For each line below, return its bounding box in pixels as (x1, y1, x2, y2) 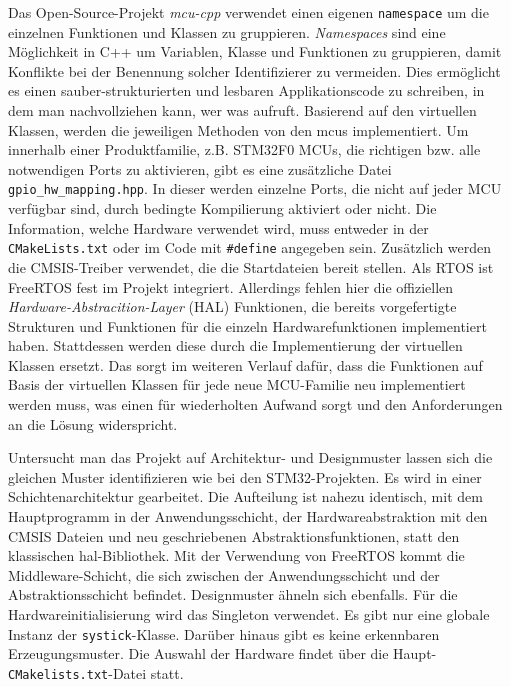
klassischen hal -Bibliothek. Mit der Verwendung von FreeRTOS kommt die (8, 545, 465, 566)
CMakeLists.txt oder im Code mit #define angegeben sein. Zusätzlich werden (8, 237, 492, 258)
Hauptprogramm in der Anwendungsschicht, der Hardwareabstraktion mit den (8, 506, 488, 527)
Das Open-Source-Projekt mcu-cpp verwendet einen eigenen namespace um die (8, 2, 489, 22)
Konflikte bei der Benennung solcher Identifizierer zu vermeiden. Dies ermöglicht (8, 60, 501, 81)
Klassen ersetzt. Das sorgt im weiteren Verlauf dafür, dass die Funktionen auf (8, 354, 483, 375)
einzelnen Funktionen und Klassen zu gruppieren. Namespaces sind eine (8, 21, 446, 42)
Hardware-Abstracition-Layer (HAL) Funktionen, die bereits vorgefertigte (8, 296, 457, 317)
